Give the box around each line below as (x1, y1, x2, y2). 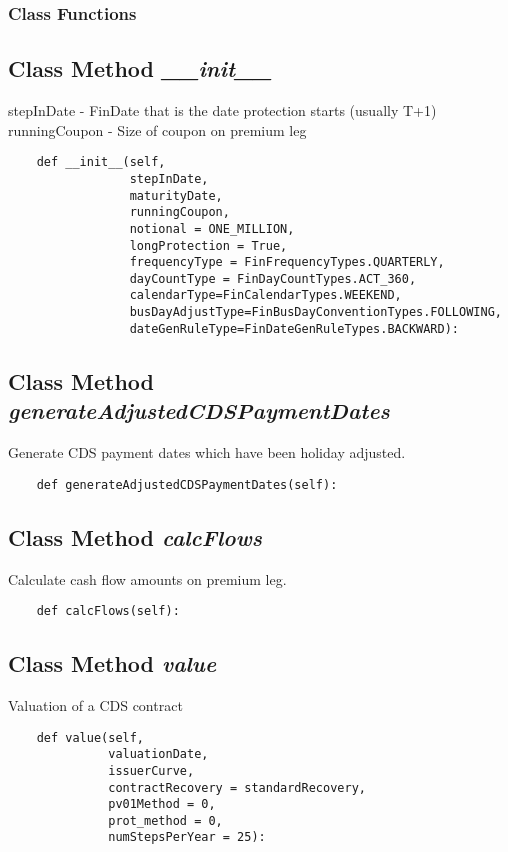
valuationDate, (108, 747, 209, 762)
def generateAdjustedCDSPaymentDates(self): (36, 477, 338, 492)
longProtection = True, (129, 238, 288, 253)
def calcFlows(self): (36, 604, 180, 619)
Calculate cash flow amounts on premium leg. (8, 568, 287, 589)
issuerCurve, (108, 763, 195, 778)
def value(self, (36, 730, 145, 745)
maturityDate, (129, 188, 223, 203)
